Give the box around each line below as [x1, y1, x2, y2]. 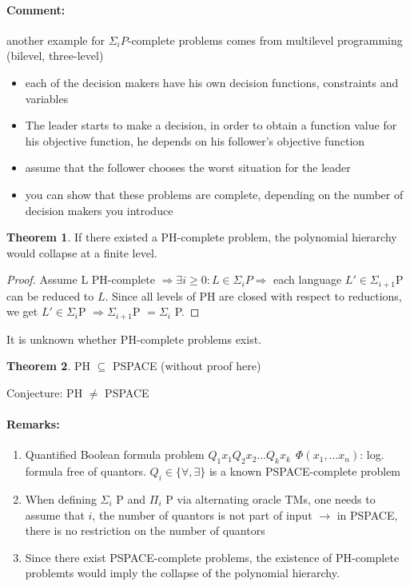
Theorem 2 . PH [6, 357, 91, 374]
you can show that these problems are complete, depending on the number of [25, 185, 404, 202]
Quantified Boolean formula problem [25, 446, 205, 463]
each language [273, 271, 342, 288]
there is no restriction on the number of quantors [25, 522, 265, 539]
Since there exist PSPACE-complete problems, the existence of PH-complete [25, 548, 400, 565]
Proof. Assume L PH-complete [6, 271, 155, 288]
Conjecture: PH [6, 385, 83, 401]
